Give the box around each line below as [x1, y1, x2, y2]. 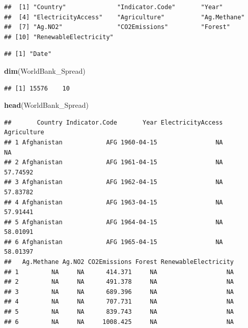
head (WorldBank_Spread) [4, 100, 89, 110]
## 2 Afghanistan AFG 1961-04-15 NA [4, 159, 223, 166]
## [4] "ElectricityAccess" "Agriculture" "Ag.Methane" [4, 13, 245, 21]
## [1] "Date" [4, 50, 52, 58]
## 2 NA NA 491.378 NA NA [4, 278, 234, 286]
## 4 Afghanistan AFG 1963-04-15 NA [4, 198, 223, 206]
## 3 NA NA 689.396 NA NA [4, 288, 234, 295]
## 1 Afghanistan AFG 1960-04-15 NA [4, 138, 223, 146]
